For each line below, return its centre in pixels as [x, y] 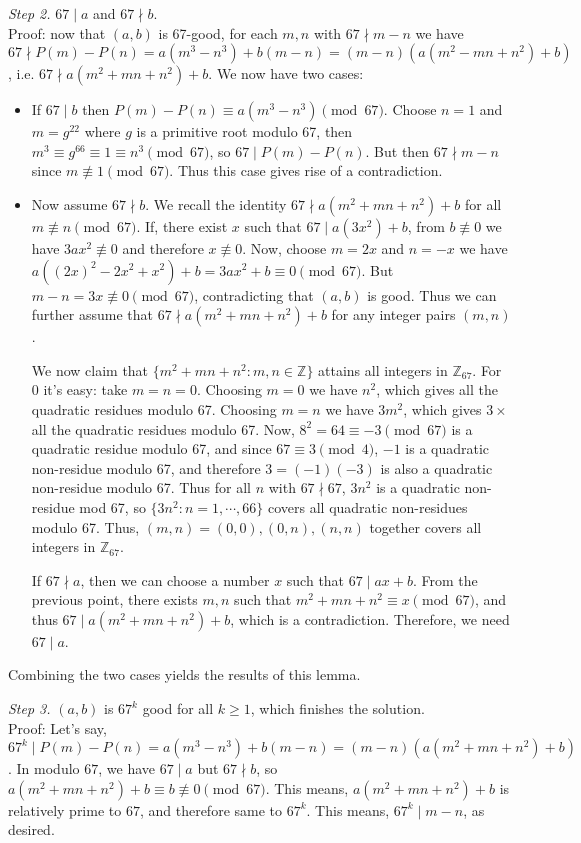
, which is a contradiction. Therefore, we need [370, 618]
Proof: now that [57, 32]
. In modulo [44, 768]
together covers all [425, 526]
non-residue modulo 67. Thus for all [141, 487]
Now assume [69, 203]
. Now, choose [284, 247]
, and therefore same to [211, 809]
